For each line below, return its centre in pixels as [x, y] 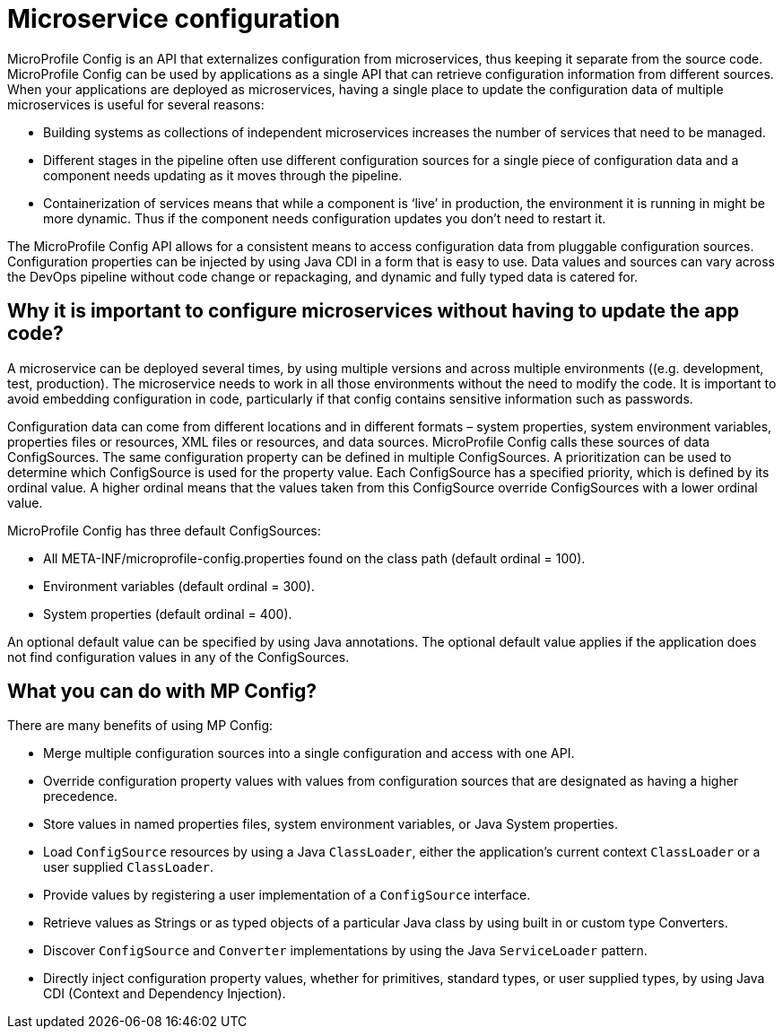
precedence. [81, 797]
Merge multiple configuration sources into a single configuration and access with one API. [309, 753]
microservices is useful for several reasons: [136, 104]
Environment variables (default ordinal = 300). [179, 586]
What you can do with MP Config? [162, 692]
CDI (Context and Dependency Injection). [165, 994]
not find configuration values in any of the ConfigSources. [178, 657]
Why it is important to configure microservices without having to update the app [373, 311]
